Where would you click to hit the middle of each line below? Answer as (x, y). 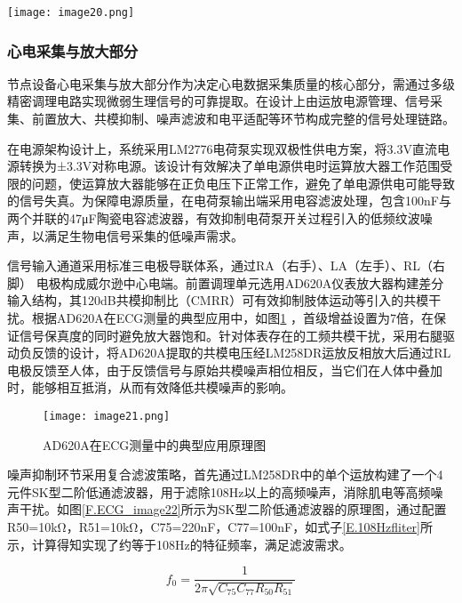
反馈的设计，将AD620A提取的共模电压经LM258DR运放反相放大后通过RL (241, 353)
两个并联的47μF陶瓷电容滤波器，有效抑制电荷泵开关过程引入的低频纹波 (214, 218)
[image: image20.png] (71, 12)
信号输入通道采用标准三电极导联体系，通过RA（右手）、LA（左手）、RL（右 (227, 265)
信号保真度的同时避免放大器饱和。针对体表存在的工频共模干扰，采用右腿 (231, 335)
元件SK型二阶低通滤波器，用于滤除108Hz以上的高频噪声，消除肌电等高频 (219, 491)
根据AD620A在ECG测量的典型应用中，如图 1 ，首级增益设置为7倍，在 (232, 318)
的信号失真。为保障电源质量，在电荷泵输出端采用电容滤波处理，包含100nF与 (229, 201)
